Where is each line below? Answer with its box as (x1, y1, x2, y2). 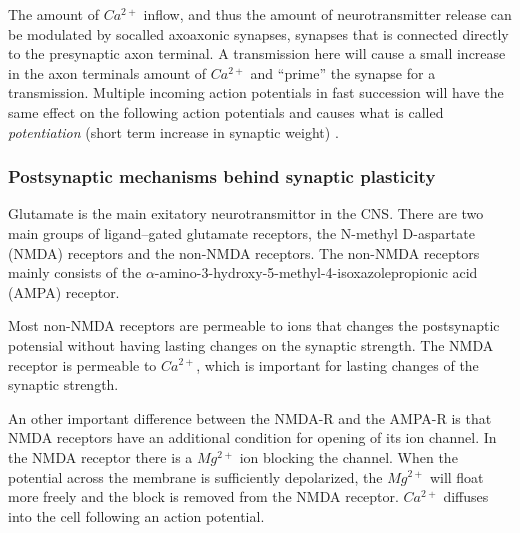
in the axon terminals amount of (8, 62, 207, 83)
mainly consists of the (8, 262, 142, 283)
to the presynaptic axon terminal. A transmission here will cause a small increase (8, 43, 506, 64)
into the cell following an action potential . (8, 505, 265, 526)
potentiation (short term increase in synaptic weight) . (8, 121, 339, 142)
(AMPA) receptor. (8, 281, 120, 302)
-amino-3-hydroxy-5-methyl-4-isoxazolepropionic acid (154, 262, 478, 283)
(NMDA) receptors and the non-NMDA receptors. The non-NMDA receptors (8, 242, 480, 263)
